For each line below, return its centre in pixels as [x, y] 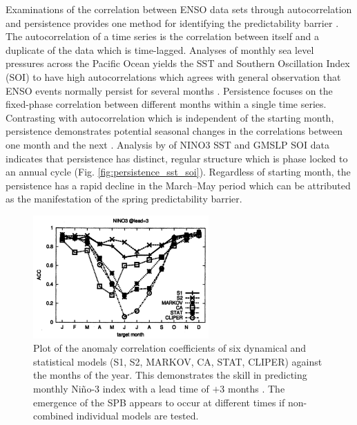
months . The [256, 388]
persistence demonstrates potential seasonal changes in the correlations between [174, 131]
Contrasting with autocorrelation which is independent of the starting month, [170, 117]
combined [53, 416]
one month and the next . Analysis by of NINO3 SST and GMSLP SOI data [167, 144]
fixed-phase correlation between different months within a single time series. [166, 104]
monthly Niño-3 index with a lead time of [121, 388]
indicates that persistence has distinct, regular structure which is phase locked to [177, 158]
